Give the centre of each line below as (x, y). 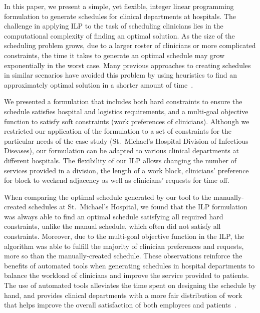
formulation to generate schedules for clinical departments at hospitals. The (120, 16)
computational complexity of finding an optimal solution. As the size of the (119, 35)
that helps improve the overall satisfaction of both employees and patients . (120, 305)
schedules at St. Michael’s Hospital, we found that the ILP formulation (138, 207)
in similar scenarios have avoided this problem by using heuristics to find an (121, 75)
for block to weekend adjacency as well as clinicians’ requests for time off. (117, 180)
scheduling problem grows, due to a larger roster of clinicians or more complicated (130, 45)
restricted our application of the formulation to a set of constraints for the (118, 131)
